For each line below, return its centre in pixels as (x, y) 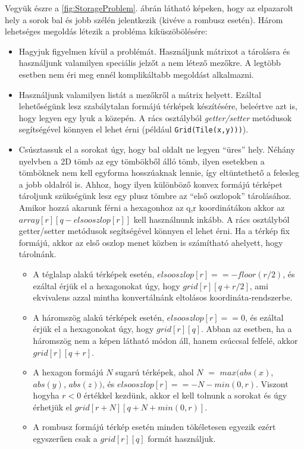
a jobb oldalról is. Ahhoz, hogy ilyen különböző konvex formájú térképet (151, 184)
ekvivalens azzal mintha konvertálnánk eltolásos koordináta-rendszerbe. (163, 297)
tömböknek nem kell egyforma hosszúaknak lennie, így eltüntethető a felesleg (159, 173)
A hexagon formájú (68, 372)
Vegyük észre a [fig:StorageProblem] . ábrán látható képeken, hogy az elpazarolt (149, 8)
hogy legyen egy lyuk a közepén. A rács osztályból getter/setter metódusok (155, 117)
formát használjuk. (182, 439)
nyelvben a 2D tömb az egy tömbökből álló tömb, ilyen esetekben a (142, 161)
